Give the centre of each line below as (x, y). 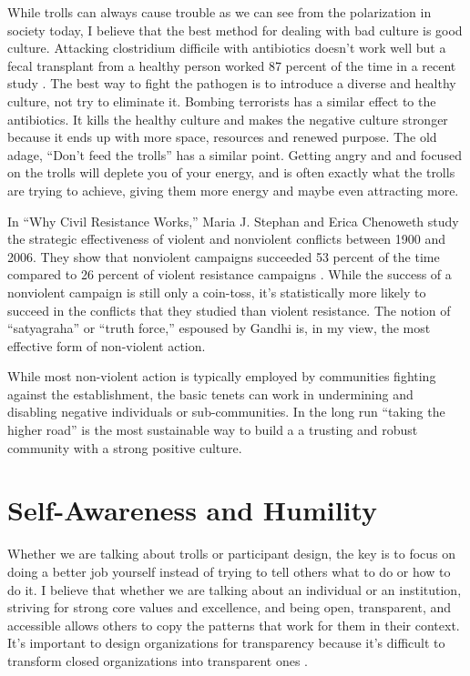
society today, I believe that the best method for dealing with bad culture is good (235, 30)
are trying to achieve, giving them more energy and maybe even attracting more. (233, 190)
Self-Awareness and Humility (193, 510)
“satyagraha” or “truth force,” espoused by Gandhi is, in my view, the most (219, 328)
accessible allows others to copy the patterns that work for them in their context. (234, 625)
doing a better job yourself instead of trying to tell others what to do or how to (229, 571)
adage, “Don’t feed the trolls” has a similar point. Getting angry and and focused (235, 154)
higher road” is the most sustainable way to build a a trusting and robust (213, 430)
